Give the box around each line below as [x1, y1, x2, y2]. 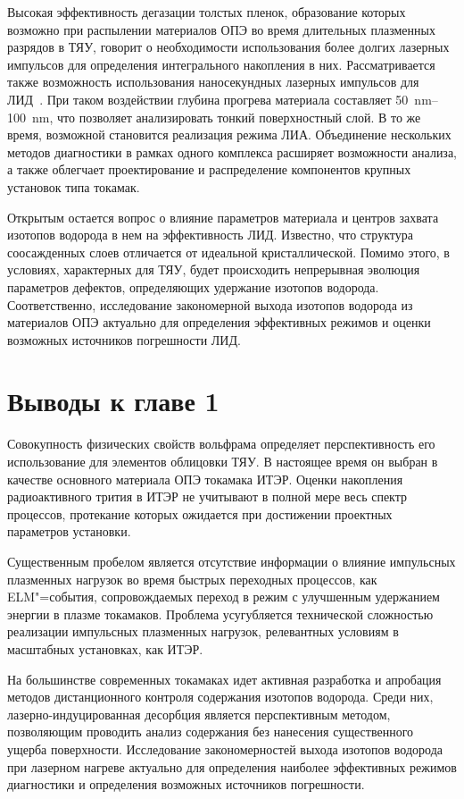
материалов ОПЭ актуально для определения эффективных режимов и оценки [7, 313, 431, 332]
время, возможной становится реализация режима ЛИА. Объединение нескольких [7, 125, 452, 144]
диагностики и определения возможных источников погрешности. [7, 775, 365, 794]
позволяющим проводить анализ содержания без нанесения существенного [7, 722, 414, 741]
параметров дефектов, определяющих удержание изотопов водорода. [7, 277, 379, 296]
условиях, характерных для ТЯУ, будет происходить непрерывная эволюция [7, 260, 420, 279]
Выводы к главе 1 [7, 383, 220, 419]
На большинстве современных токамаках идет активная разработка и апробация [7, 669, 442, 688]
